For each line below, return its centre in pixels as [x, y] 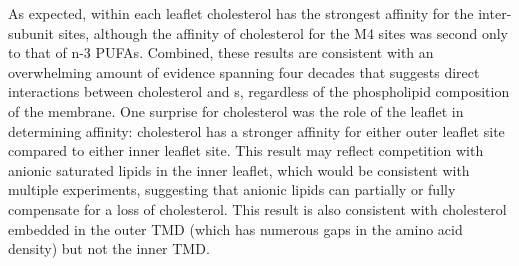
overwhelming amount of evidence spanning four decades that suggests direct [244, 71]
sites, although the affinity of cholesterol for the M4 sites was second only [283, 32]
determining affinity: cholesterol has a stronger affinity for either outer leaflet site [256, 130]
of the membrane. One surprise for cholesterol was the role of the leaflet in [236, 110]
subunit [31, 32]
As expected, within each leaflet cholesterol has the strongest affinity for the [241, 13]
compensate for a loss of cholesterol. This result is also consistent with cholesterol [257, 208]
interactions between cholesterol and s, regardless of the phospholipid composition [259, 91]
